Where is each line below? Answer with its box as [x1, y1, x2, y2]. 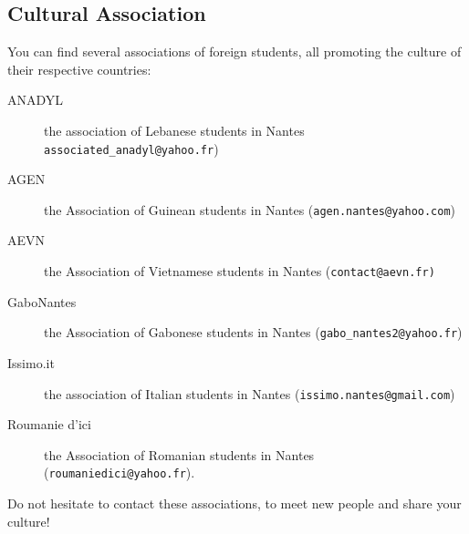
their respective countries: [7, 59, 151, 78]
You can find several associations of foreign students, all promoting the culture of [7, 42, 462, 61]
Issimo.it [7, 353, 55, 372]
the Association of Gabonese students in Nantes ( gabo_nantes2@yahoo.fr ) [44, 323, 463, 342]
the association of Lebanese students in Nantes [44, 120, 305, 139]
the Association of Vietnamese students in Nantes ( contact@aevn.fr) [44, 262, 435, 281]
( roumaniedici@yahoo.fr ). [44, 463, 195, 482]
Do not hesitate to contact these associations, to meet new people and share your [7, 494, 462, 513]
